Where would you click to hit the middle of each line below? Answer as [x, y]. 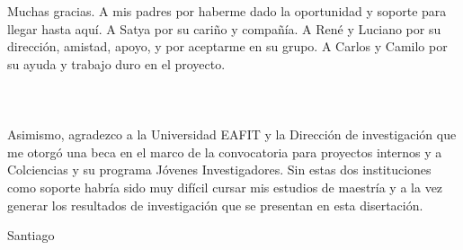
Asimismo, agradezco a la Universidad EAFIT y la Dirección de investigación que [232, 134]
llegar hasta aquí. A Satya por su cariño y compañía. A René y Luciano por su [224, 28]
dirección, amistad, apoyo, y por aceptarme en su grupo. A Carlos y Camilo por [227, 46]
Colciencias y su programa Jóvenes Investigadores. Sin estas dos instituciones [219, 170]
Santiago [31, 235]
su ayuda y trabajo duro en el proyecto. [116, 63]
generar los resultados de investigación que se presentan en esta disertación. [215, 205]
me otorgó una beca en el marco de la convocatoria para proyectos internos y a [225, 152]
